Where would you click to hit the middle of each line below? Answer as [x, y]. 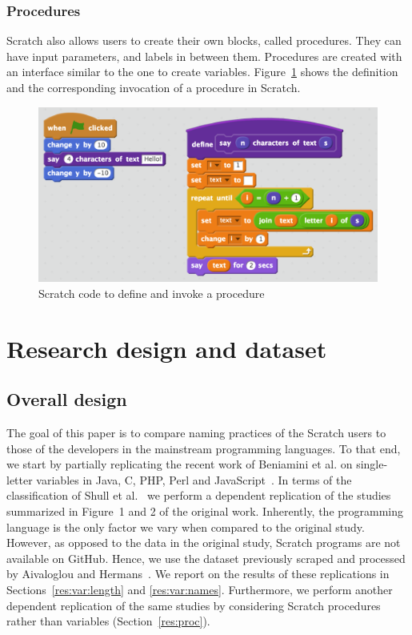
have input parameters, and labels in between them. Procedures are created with [204, 56]
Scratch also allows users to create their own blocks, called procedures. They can [204, 40]
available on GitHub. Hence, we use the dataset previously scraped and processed [206, 558]
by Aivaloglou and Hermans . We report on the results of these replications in [198, 574]
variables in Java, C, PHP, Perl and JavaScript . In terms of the [194, 479]
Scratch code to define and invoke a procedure [152, 293]
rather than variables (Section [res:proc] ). [108, 621]
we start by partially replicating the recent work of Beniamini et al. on [180, 464]
